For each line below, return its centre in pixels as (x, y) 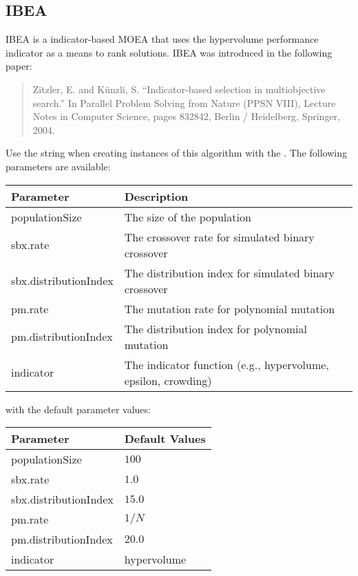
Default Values (165, 439)
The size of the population (188, 217)
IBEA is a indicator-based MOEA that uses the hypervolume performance (162, 39)
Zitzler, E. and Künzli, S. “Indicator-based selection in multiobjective (179, 89)
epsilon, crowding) (168, 380)
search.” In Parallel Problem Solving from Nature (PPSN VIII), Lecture (184, 102)
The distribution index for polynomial (215, 328)
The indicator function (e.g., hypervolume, (227, 364)
